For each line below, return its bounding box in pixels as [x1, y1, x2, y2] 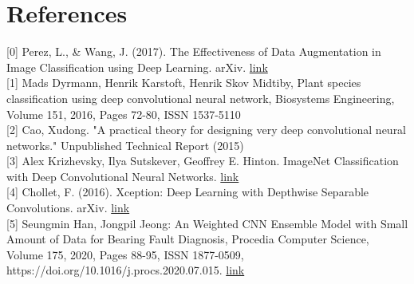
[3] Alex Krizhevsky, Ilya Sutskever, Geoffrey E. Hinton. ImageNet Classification [6, 152, 399, 169]
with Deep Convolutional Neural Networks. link [6, 168, 239, 184]
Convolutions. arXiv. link [6, 199, 130, 216]
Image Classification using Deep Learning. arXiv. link [6, 58, 268, 75]
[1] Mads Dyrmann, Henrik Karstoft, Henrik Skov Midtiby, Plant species [6, 74, 361, 91]
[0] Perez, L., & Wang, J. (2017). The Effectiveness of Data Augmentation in [6, 43, 381, 60]
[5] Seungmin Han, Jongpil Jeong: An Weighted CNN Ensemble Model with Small [6, 215, 408, 231]
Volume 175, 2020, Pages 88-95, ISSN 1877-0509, [6, 246, 244, 262]
